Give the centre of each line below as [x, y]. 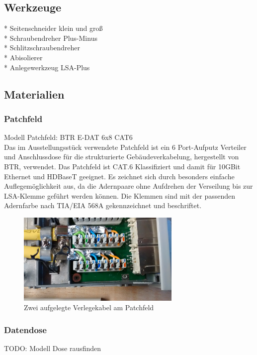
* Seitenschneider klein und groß [53, 28]
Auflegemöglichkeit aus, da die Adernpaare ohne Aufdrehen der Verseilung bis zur [128, 186]
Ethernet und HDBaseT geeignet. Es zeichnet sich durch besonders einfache [119, 176]
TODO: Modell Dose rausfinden [53, 348]
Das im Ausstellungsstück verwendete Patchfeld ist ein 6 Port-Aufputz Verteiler [125, 147]
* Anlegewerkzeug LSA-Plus [47, 67]
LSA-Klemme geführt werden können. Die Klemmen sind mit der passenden [120, 195]
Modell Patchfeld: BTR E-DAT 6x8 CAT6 [68, 137]
